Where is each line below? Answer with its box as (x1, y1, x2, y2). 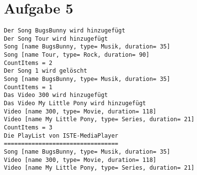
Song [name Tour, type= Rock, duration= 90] (4, 51, 150, 59)
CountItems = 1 (4, 83, 53, 91)
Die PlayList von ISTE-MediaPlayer (4, 132, 119, 139)
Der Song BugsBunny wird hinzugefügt (4, 27, 125, 34)
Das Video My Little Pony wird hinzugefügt (4, 100, 146, 107)
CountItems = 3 (4, 124, 53, 131)
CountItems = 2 (4, 59, 53, 66)
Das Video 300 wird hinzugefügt (4, 92, 108, 99)
